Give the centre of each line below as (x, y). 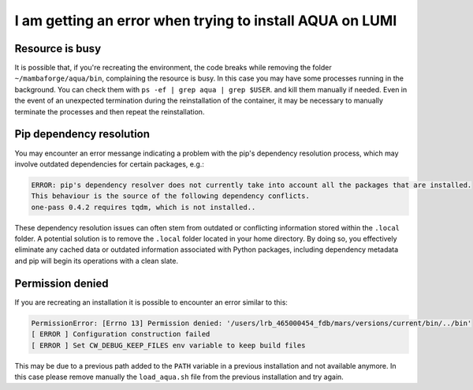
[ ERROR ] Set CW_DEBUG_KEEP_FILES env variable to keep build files (168, 345)
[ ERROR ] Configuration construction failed (121, 334)
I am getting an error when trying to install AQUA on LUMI (206, 21)
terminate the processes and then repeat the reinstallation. (110, 111)
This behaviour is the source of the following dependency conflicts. (171, 196)
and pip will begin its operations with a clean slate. (97, 261)
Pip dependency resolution (82, 134)
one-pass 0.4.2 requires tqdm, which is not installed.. (143, 207)
